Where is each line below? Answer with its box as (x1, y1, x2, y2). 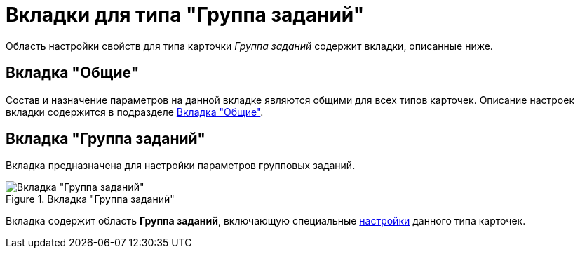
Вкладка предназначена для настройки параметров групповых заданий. (6, 159, 356, 172)
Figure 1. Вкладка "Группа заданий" (6, 193, 175, 206)
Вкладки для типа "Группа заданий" (6, 3, 365, 27)
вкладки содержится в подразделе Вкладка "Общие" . (6, 105, 264, 118)
